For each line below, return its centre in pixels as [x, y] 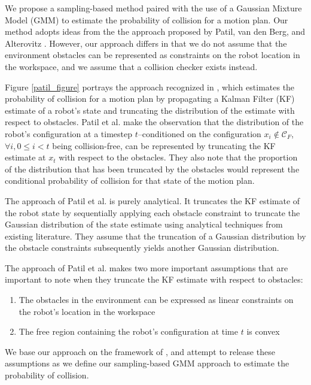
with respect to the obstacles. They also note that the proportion [178, 157]
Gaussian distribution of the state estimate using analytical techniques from [144, 224]
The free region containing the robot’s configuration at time [128, 331]
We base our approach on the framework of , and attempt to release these [140, 351]
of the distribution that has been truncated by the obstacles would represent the [152, 169]
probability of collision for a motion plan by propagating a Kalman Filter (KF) [150, 98]
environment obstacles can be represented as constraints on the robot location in [153, 55]
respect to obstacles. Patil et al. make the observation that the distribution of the [154, 122]
